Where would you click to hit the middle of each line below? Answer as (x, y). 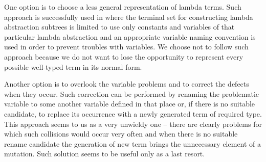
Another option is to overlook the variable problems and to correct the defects (127, 84)
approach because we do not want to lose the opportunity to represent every (124, 56)
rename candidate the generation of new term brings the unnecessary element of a (133, 143)
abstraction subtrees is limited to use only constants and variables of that (119, 27)
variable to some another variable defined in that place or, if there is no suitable (130, 104)
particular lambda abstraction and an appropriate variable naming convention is (130, 36)
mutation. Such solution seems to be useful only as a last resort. (105, 154)
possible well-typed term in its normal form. (73, 66)
